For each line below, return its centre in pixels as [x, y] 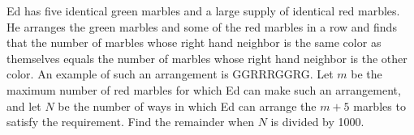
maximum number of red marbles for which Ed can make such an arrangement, [204, 89]
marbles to [379, 105]
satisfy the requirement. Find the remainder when [131, 122]
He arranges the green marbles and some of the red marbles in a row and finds [202, 26]
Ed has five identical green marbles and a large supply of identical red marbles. [203, 11]
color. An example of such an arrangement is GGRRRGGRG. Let [170, 74]
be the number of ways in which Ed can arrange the [187, 105]
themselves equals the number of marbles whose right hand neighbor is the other [207, 58]
